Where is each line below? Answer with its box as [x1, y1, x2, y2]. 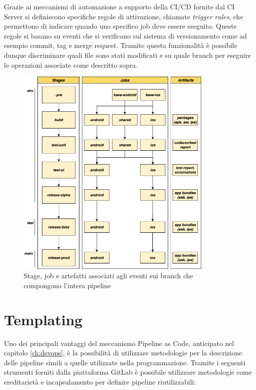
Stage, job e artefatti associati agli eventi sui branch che [24, 270, 193, 281]
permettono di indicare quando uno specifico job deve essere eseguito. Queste [4, 21, 237, 31]
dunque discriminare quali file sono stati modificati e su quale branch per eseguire [4, 49, 251, 60]
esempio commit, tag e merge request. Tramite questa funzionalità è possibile [4, 40, 237, 50]
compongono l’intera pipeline [24, 280, 111, 290]
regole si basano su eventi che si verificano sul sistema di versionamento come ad [4, 30, 247, 41]
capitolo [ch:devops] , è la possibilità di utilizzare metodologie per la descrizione [4, 347, 242, 358]
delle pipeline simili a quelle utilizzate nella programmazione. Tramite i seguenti [4, 357, 246, 367]
